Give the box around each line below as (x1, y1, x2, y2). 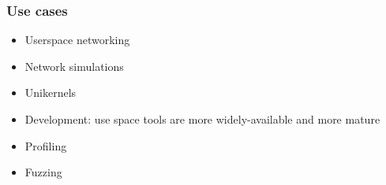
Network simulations (24, 57, 124, 74)
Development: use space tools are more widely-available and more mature (24, 111, 380, 127)
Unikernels (24, 84, 77, 101)
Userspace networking (24, 31, 130, 48)
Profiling (24, 137, 67, 154)
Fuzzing (24, 164, 62, 180)
